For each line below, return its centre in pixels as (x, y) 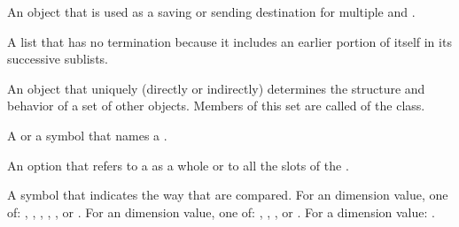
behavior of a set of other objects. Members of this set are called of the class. (216, 106)
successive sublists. (58, 59)
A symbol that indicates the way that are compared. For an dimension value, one (228, 195)
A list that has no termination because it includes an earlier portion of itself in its (229, 41)
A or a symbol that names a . (87, 135)
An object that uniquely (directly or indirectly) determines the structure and (216, 88)
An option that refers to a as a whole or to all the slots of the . (178, 165)
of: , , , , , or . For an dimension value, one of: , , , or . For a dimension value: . (221, 212)
